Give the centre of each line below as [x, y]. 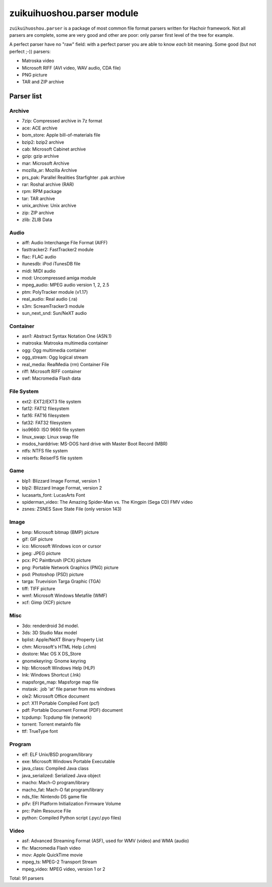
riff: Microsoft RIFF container [52, 371]
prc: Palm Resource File [47, 810]
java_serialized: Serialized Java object [61, 775]
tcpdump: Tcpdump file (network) [57, 717]
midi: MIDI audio [39, 271]
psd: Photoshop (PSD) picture [53, 574]
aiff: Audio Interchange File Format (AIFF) [65, 243]
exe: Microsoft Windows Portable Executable [69, 761]
